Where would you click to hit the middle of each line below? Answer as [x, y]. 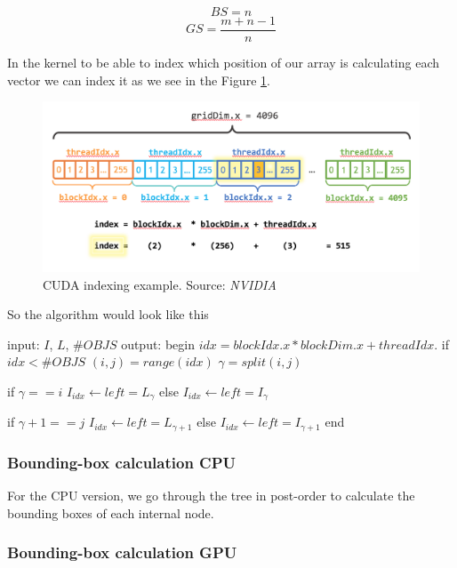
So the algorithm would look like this [108, 314]
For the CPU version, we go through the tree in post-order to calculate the [211, 496]
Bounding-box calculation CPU [122, 462]
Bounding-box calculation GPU [122, 552]
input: [24, 344]
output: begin [158, 344]
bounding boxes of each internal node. [111, 512]
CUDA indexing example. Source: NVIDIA [160, 284]
